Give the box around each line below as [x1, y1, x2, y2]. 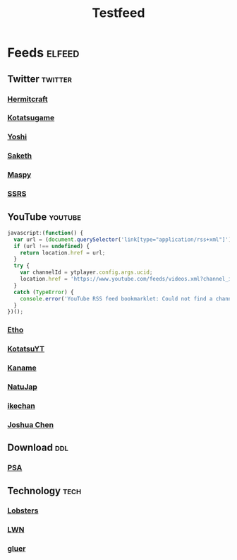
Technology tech [7, 484, 82, 496]
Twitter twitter [7, 73, 73, 85]
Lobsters [7, 506, 39, 515]
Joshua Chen [7, 419, 54, 429]
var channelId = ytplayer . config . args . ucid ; [20, 269, 153, 276]
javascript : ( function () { [7, 229, 83, 236]
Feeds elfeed [7, 45, 80, 61]
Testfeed [92, 5, 145, 21]
